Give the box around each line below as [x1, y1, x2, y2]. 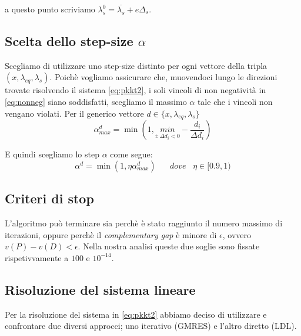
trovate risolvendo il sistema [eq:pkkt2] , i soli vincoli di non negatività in [5, 84, 266, 96]
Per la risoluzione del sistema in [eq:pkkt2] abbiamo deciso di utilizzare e [5, 308, 267, 320]
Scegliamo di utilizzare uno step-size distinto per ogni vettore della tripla [5, 59, 267, 71]
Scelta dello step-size [5, 31, 133, 50]
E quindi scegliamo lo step [5, 148, 99, 160]
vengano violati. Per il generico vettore [5, 107, 144, 119]
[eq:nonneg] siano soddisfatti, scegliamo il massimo [5, 95, 187, 107]
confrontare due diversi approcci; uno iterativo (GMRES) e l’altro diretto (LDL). [5, 319, 297, 332]
